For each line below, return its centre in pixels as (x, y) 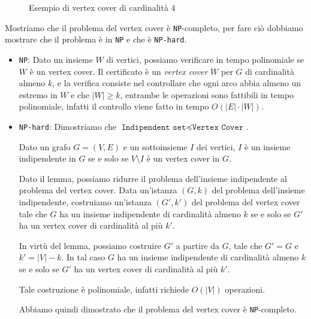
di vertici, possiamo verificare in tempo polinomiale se (205, 59)
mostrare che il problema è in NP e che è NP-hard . (96, 39)
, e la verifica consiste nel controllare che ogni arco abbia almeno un (177, 83)
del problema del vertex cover (246, 201)
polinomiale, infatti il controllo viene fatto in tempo (114, 106)
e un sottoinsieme (155, 146)
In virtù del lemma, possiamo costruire (90, 245)
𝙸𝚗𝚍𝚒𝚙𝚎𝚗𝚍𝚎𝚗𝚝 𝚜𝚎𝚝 (154, 127)
